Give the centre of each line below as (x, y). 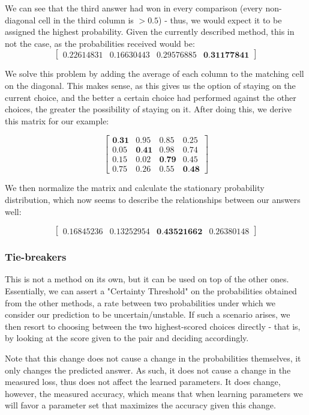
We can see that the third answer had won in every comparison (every (134, 8)
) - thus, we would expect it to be (220, 20)
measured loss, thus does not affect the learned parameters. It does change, (143, 382)
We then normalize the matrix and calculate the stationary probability (135, 188)
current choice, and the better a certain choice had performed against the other (151, 97)
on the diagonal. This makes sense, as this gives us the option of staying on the (150, 85)
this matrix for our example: (57, 120)
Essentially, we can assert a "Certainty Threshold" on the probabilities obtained (151, 291)
